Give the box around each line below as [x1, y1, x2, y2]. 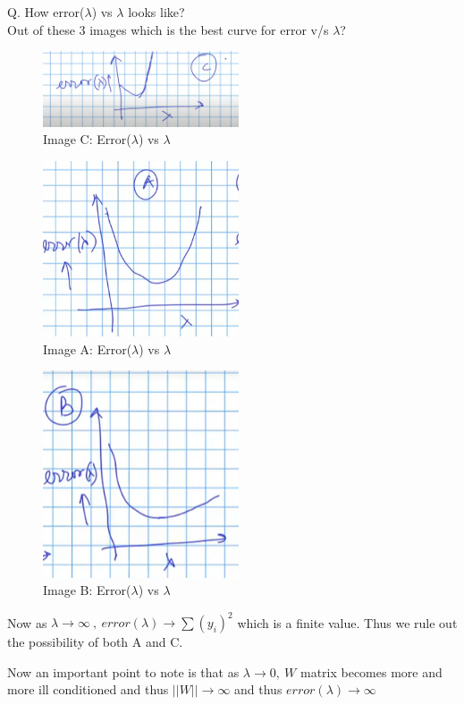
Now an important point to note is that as [7, 662, 240, 681]
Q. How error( [7, 3, 85, 21]
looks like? [128, 3, 185, 21]
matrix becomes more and [299, 662, 443, 681]
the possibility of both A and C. [7, 633, 183, 651]
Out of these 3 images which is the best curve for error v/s [7, 20, 329, 38]
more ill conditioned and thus [7, 680, 169, 699]
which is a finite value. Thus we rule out [237, 613, 458, 632]
